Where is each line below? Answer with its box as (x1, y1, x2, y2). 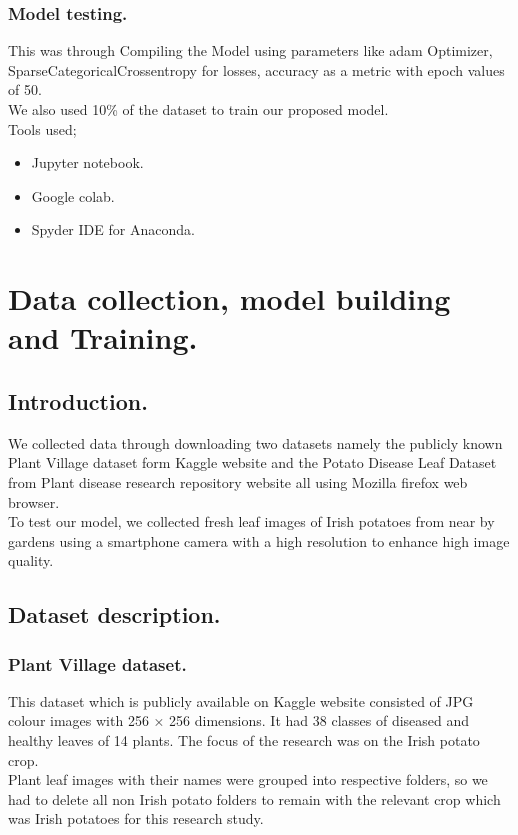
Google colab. (31, 185, 115, 206)
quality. (8, 550, 54, 571)
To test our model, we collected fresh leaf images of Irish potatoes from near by (8, 511, 495, 532)
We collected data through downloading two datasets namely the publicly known (8, 432, 503, 453)
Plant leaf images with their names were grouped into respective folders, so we (8, 769, 488, 790)
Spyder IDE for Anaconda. (31, 219, 195, 240)
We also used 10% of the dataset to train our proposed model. (8, 99, 389, 119)
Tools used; (8, 118, 77, 139)
